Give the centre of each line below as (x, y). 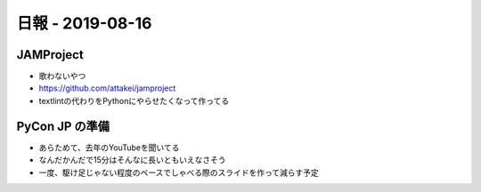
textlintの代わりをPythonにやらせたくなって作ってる (134, 100)
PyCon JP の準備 (63, 126)
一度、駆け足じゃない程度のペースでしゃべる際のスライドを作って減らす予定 (179, 172)
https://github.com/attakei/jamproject (107, 88)
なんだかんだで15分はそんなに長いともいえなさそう (132, 160)
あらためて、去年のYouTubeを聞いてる (109, 148)
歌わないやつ (62, 76)
